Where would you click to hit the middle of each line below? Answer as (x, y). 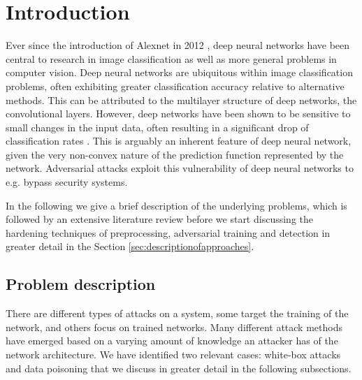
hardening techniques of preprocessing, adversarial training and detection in (168, 232)
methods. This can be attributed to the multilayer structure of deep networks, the (181, 100)
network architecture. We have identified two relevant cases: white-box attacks (173, 355)
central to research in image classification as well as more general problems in (171, 58)
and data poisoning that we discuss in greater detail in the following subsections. (179, 368)
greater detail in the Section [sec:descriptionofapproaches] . (130, 246)
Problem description (81, 284)
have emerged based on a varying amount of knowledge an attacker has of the (172, 341)
